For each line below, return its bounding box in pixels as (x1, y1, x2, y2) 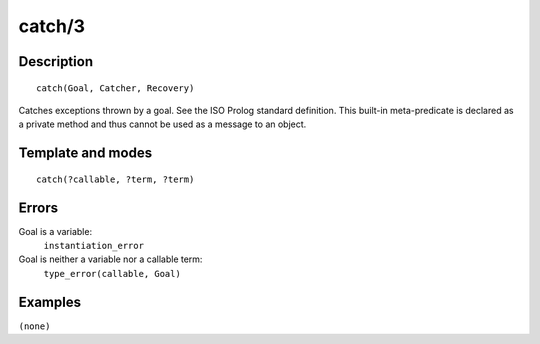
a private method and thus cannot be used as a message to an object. (18, 118, 307, 130)
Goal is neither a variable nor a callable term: (18, 253, 203, 265)
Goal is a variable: (18, 225, 93, 237)
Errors (18, 199, 59, 216)
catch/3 (18, 15, 85, 37)
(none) (18, 320, 51, 332)
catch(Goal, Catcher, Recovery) (36, 82, 195, 94)
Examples (18, 293, 82, 310)
